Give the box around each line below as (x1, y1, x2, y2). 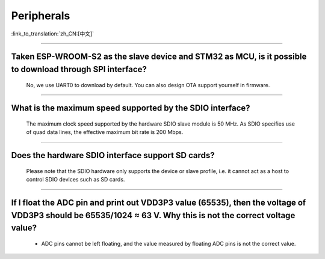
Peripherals (11, 9, 70, 22)
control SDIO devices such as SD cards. (26, 176, 125, 183)
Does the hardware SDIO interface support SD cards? (11, 150, 215, 160)
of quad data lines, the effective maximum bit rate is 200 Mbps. (26, 129, 184, 136)
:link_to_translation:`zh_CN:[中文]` (11, 30, 94, 37)
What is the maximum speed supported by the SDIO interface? (11, 103, 250, 114)
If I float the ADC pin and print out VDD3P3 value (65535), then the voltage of (11, 197, 306, 207)
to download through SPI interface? (11, 64, 147, 75)
